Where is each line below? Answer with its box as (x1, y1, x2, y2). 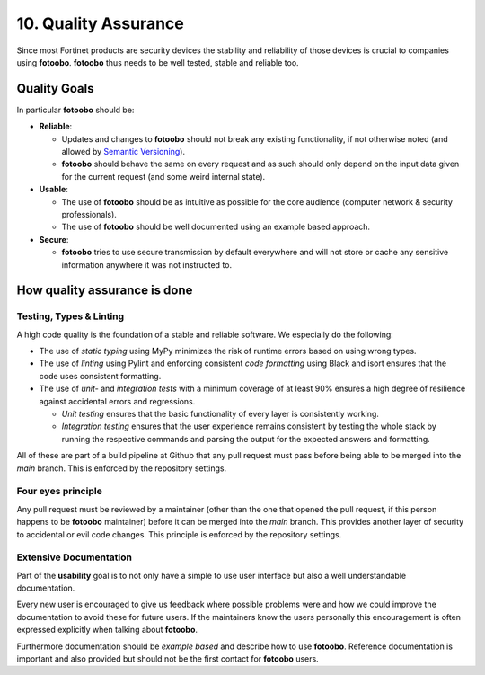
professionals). (61, 209, 117, 219)
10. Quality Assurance (16, 13, 184, 33)
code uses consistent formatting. (39, 370, 162, 381)
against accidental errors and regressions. (39, 395, 196, 406)
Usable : (39, 184, 69, 195)
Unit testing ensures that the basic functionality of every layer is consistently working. (61, 409, 379, 420)
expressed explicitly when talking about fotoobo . (16, 625, 198, 635)
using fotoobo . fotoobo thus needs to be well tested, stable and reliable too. (16, 57, 300, 67)
